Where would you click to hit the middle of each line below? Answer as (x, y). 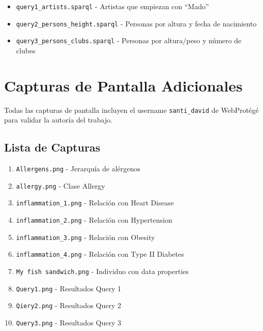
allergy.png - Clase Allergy (61, 185)
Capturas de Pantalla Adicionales (123, 85)
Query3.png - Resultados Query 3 (68, 323)
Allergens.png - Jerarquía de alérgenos (78, 169)
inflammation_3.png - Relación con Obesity (85, 237)
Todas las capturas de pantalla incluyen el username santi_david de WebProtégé (131, 110)
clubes (26, 50)
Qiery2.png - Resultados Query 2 (68, 305)
